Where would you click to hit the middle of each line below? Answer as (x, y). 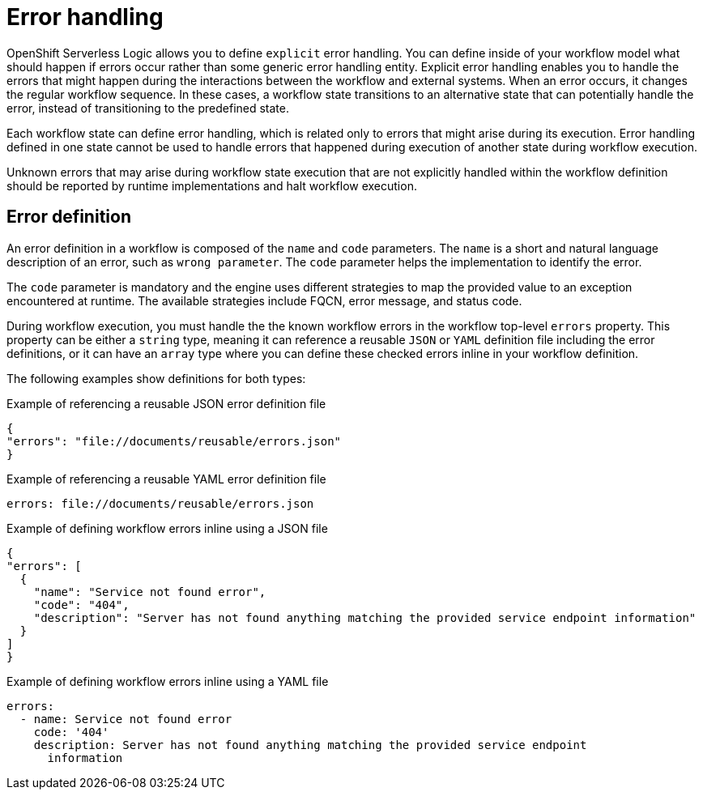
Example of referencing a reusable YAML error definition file (166, 479)
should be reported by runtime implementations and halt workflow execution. (212, 185)
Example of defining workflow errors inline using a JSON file (167, 528)
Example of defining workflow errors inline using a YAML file (168, 681)
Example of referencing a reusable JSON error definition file (166, 403)
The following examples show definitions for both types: (156, 378)
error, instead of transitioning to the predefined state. (148, 108)
